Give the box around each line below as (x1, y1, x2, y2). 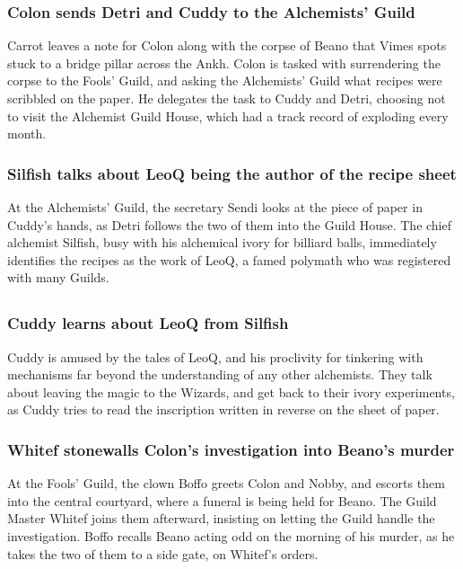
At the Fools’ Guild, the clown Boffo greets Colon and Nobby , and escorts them (7, 474, 445, 493)
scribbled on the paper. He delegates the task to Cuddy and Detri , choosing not (7, 89, 446, 107)
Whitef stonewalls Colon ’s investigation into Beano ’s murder (7, 438, 455, 460)
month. (7, 124, 47, 143)
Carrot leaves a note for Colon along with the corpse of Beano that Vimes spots (7, 36, 447, 55)
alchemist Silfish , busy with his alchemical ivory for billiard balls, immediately (7, 233, 437, 252)
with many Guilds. (7, 268, 109, 287)
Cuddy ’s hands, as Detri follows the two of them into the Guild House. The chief (7, 215, 452, 234)
